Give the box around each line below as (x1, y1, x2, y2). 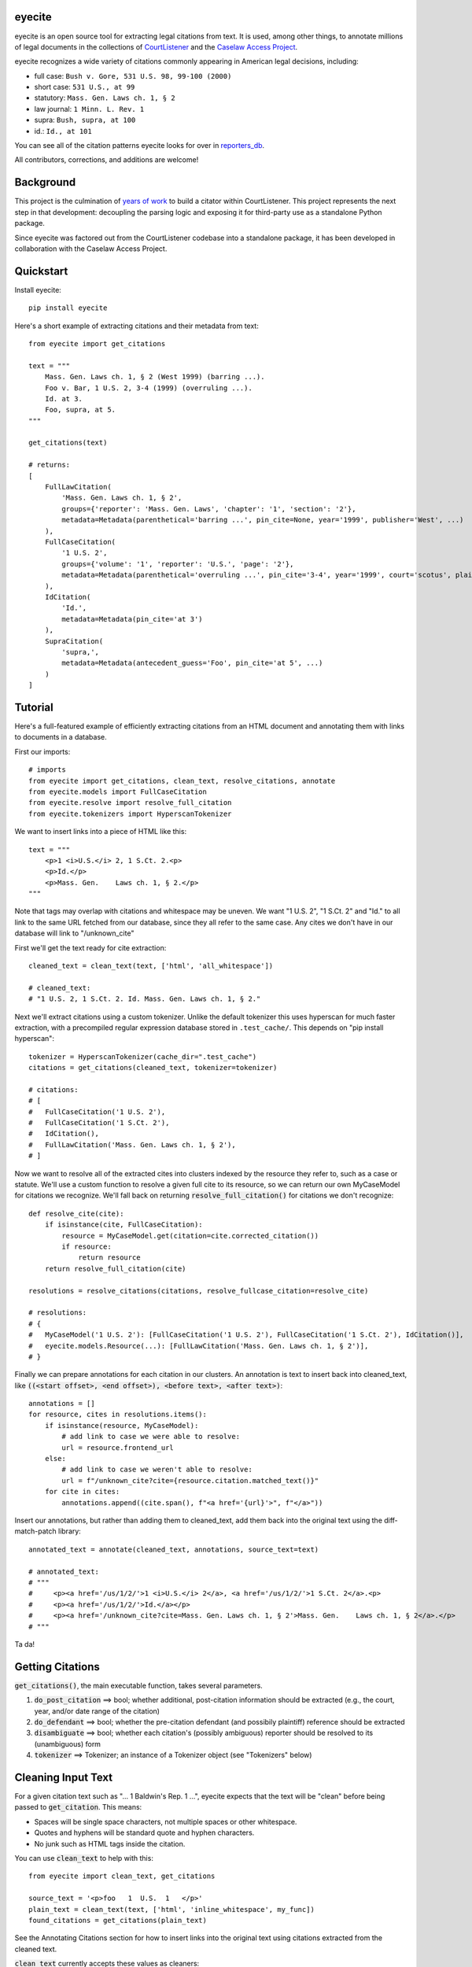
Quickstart (14, 264, 68, 278)
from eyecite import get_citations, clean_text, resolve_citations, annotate (28, 776, 336, 785)
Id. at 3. (44, 394, 83, 403)
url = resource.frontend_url (61, 1443, 175, 1452)
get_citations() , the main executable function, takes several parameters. (14, 1681, 263, 1690)
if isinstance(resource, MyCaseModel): (44, 1421, 199, 1430)
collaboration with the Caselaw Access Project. (14, 244, 168, 253)
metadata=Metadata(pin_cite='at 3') (61, 614, 204, 623)
